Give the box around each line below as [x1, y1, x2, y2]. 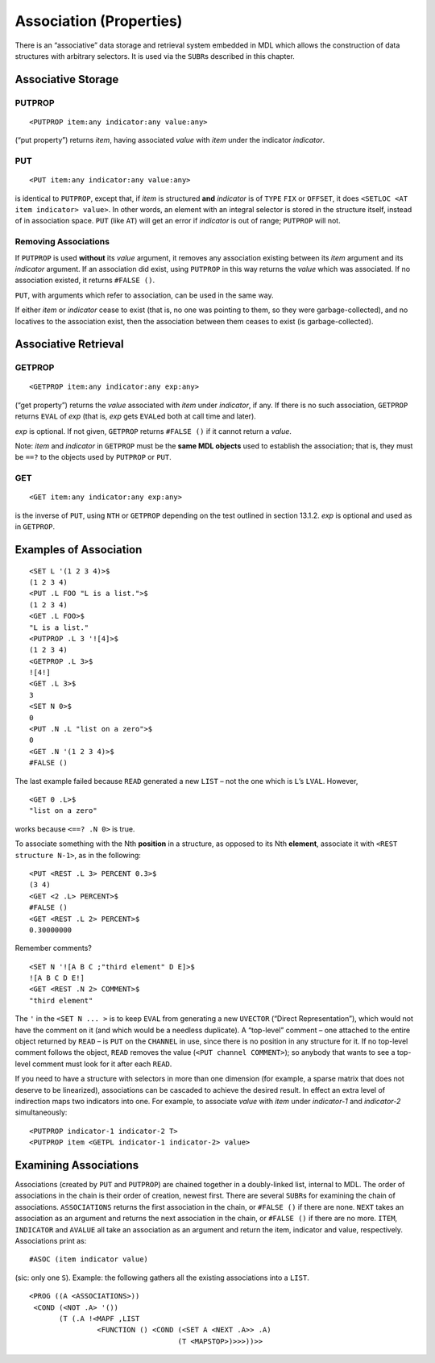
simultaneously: [14, 1107, 68, 1117]
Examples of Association [14, 543, 143, 556]
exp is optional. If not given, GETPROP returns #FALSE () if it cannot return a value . [14, 426, 292, 436]
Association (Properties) [14, 12, 183, 30]
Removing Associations [14, 236, 110, 248]
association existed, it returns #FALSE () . [14, 275, 155, 286]
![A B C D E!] [29, 973, 85, 983]
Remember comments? [14, 944, 92, 953]
